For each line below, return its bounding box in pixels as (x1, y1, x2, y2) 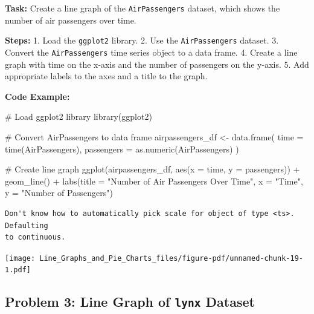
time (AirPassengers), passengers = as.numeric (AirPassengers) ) (5, 142, 239, 155)
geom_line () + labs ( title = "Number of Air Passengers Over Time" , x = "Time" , (5, 174, 303, 187)
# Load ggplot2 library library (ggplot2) (5, 110, 152, 123)
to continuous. (5, 233, 66, 242)
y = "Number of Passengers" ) (5, 186, 113, 199)
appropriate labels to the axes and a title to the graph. (5, 70, 208, 82)
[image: (5, 253, 36, 263)
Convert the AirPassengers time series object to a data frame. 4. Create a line (5, 45, 298, 58)
